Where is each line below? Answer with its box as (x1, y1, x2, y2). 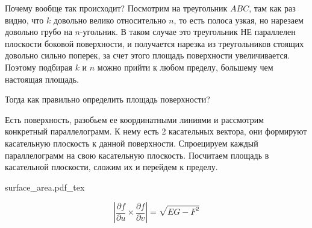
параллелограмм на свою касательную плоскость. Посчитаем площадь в (5, 148, 269, 161)
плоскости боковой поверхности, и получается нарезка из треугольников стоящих (5, 37, 304, 49)
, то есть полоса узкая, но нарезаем (173, 13, 304, 26)
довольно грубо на (5, 25, 72, 38)
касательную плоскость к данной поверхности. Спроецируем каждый (5, 136, 258, 149)
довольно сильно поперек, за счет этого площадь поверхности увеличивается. (5, 49, 290, 62)
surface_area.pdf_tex (5, 180, 85, 193)
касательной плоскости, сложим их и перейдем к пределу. (5, 160, 218, 173)
